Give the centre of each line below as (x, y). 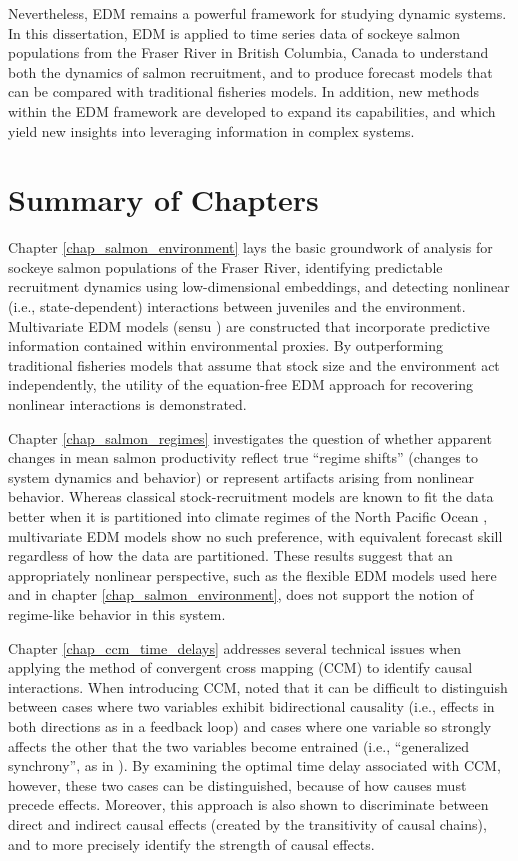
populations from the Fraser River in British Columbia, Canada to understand (248, 52)
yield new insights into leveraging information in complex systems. (211, 130)
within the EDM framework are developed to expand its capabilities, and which (252, 110)
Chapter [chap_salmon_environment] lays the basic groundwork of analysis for (250, 247)
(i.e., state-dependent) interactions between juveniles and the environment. (237, 306)
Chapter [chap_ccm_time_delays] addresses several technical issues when (234, 647)
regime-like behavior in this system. (117, 613)
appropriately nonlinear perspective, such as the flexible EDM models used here (252, 574)
